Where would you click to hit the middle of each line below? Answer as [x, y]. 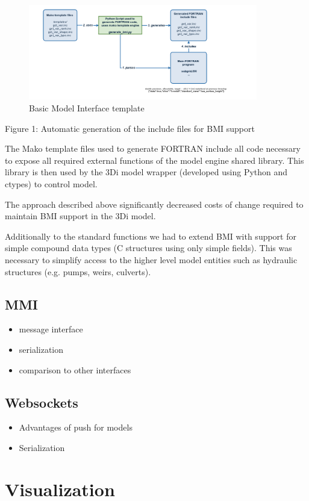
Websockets [42, 402]
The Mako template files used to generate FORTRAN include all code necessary [153, 148]
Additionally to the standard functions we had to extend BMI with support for [151, 236]
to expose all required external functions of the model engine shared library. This [154, 160]
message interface [51, 329]
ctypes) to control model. [51, 184]
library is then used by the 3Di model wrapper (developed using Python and [146, 172]
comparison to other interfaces [75, 369]
